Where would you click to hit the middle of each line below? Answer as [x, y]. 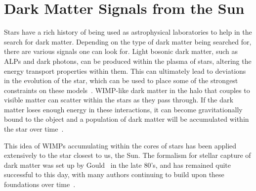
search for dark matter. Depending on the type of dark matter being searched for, [128, 41]
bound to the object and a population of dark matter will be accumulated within [127, 119]
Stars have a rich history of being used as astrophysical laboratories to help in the [128, 32]
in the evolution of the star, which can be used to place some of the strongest [121, 80]
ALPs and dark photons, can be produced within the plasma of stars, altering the [128, 61]
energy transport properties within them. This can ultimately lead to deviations [125, 71]
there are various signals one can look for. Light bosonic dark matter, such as [121, 51]
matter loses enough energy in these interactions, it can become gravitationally [123, 109]
